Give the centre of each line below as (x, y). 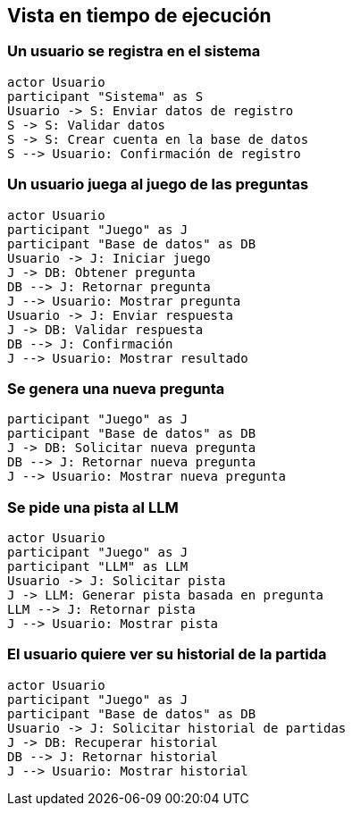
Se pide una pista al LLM (93, 507)
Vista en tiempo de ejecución (139, 16)
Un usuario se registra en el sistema (134, 51)
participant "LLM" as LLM (98, 567)
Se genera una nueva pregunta (116, 388)
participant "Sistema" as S (105, 96)
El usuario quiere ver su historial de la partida (167, 654)
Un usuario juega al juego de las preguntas (158, 184)
